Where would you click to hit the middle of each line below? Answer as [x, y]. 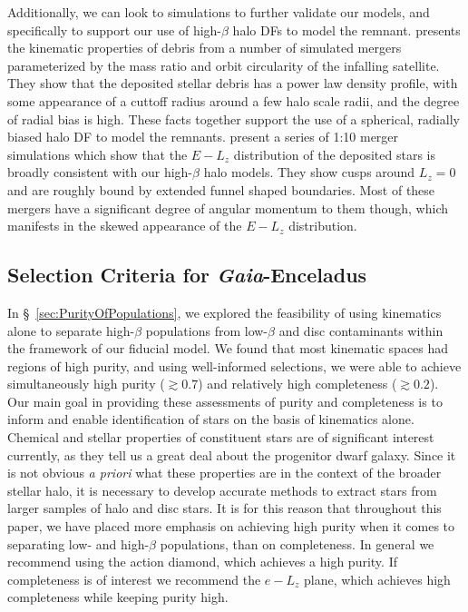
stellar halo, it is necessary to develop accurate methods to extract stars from [222, 490]
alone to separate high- [71, 330]
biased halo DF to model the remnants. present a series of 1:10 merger [203, 137]
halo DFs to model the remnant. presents [346, 30]
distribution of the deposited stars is [335, 154]
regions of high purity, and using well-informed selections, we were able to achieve [234, 365]
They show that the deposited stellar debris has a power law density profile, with [233, 83]
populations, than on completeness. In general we [297, 543]
